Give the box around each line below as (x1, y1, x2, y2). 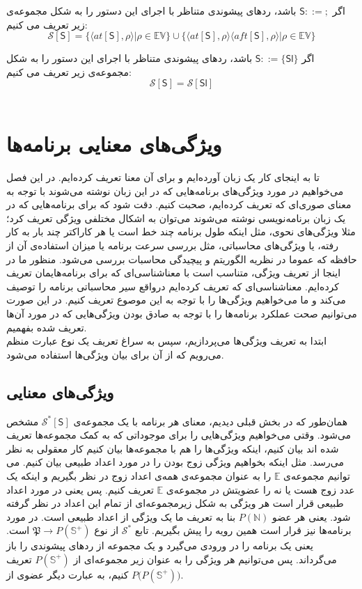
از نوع (94, 523, 119, 537)
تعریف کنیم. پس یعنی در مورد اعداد (6, 482, 154, 496)
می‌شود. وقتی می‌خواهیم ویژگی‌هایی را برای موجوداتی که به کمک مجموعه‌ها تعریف (6, 427, 352, 442)
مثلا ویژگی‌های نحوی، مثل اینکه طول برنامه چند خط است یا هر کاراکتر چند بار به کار (6, 224, 356, 239)
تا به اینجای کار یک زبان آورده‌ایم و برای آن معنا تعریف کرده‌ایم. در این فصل (6, 170, 320, 184)
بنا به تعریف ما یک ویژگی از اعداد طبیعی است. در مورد (6, 509, 236, 524)
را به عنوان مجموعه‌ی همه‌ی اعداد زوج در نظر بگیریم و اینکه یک (6, 468, 271, 482)
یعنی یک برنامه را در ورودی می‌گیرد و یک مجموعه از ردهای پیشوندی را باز (6, 538, 313, 553)
